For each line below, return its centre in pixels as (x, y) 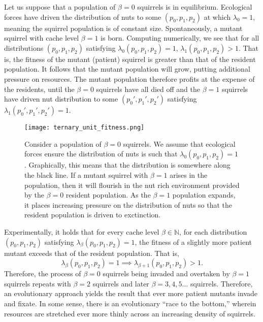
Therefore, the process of (43, 273)
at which (217, 17)
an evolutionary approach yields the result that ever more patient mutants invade (131, 293)
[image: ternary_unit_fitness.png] (85, 128)
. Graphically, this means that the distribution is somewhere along (127, 165)
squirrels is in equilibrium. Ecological (195, 7)
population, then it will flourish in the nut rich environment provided (132, 185)
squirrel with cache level (42, 38)
